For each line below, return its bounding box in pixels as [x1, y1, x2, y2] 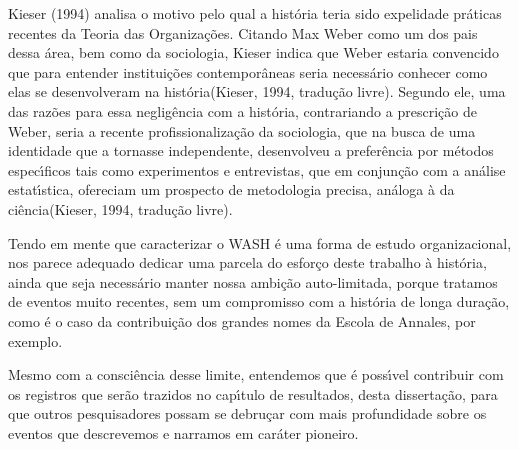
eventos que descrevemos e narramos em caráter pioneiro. [8, 422, 359, 443]
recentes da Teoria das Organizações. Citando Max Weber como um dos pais [8, 22, 478, 43]
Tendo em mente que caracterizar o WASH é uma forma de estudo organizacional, [8, 232, 512, 253]
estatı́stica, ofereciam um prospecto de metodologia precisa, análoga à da [8, 179, 455, 200]
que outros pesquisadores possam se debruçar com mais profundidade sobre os [8, 403, 487, 424]
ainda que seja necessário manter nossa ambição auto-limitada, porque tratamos [8, 271, 498, 292]
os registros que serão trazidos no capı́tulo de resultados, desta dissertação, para [8, 383, 498, 404]
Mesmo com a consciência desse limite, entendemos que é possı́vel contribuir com [8, 364, 504, 385]
